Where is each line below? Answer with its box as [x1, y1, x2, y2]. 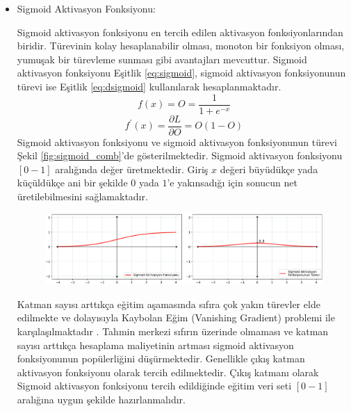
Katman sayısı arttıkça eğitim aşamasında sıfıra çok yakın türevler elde [17, 296, 320, 311]
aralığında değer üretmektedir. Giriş [55, 161, 209, 176]
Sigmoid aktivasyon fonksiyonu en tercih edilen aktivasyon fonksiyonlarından [17, 24, 343, 39]
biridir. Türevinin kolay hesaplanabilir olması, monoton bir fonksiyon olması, [17, 38, 345, 53]
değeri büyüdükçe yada [220, 161, 318, 176]
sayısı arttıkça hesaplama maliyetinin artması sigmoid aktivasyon [17, 337, 294, 352]
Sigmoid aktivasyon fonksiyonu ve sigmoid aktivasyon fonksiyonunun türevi [17, 134, 337, 149]
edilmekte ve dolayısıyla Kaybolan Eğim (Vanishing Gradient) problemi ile [17, 310, 335, 325]
